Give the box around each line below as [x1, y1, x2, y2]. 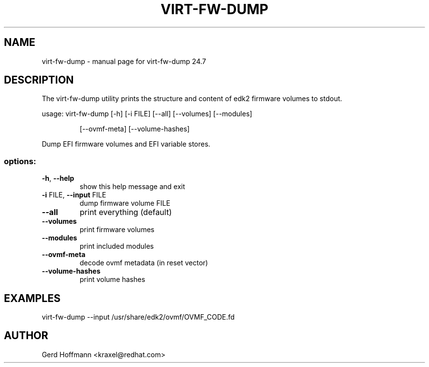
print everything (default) [79, 207, 172, 217]
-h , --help [42, 174, 74, 183]
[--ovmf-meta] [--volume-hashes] [79, 125, 190, 133]
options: [4, 156, 36, 166]
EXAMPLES [4, 292, 61, 304]
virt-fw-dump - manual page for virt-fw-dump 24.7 [42, 57, 206, 65]
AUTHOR [4, 329, 48, 342]
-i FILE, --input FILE [42, 191, 106, 199]
